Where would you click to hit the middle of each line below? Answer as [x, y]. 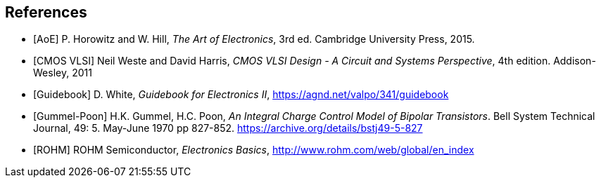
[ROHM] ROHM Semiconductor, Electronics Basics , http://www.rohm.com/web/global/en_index [254, 150]
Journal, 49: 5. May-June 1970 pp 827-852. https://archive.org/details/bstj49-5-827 [228, 128]
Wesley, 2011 [63, 73]
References [46, 12]
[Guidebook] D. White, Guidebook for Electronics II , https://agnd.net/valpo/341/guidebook [241, 95]
